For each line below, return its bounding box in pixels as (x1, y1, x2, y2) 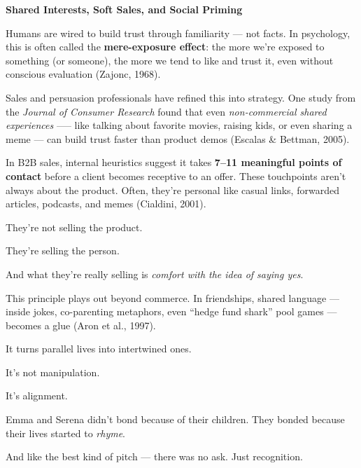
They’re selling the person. (6, 243, 120, 258)
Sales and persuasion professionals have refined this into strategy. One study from (6, 90, 356, 104)
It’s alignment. (6, 388, 68, 403)
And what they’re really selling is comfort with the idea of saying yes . (6, 266, 304, 281)
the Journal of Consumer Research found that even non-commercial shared (6, 104, 327, 118)
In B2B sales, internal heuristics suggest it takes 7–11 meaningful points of (6, 155, 342, 170)
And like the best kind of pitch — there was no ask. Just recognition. (6, 449, 303, 464)
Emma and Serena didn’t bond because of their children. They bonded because (6, 412, 345, 427)
